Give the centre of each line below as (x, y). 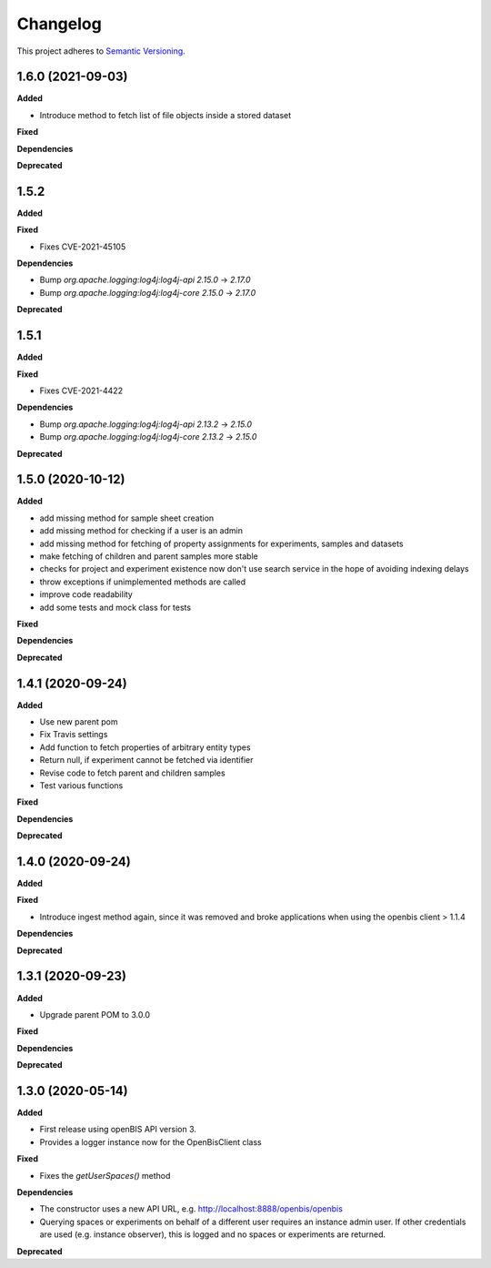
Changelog (59, 24)
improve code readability (86, 594)
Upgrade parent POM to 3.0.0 (95, 1014)
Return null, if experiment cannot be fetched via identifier (146, 760)
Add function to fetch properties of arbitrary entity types (145, 747)
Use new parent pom (79, 722)
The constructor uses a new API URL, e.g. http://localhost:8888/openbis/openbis (191, 1209)
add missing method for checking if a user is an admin (141, 531)
